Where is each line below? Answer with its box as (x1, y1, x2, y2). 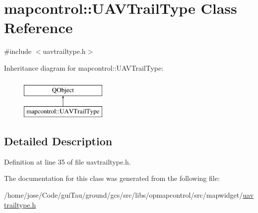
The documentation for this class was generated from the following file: (4, 173, 220, 183)
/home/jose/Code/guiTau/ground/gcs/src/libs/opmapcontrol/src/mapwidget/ (4, 190, 243, 200)
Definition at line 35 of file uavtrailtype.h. (4, 156, 131, 167)
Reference (4, 17, 73, 38)
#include (4, 46, 32, 56)
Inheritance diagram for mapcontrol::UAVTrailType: (4, 62, 164, 73)
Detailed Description (4, 133, 113, 149)
